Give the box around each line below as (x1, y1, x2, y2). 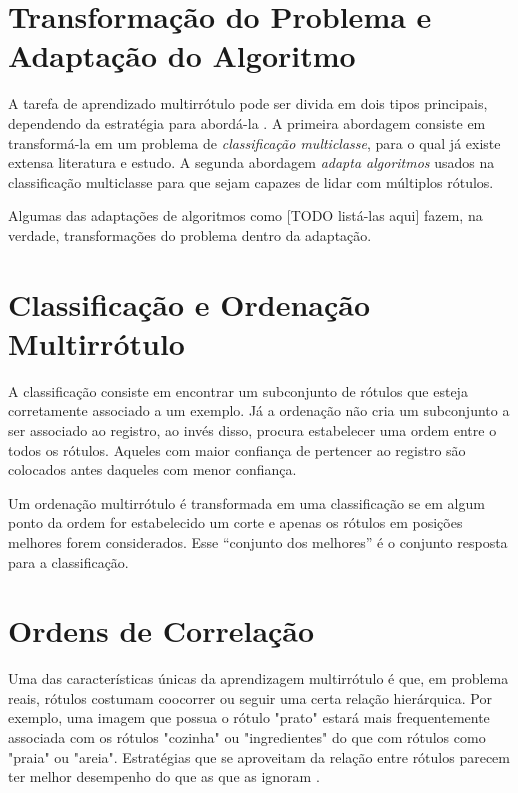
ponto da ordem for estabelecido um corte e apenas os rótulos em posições (8, 512, 463, 533)
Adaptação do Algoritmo (8, 35, 356, 76)
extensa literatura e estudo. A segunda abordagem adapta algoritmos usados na (8, 152, 495, 173)
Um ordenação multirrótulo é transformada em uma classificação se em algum (8, 492, 485, 513)
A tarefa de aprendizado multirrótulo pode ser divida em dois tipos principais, (8, 93, 488, 114)
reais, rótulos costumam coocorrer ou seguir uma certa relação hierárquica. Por (8, 687, 492, 708)
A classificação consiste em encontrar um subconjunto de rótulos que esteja (8, 380, 468, 401)
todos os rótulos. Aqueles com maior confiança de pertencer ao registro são (8, 439, 466, 460)
